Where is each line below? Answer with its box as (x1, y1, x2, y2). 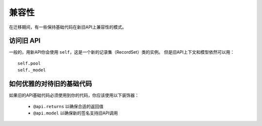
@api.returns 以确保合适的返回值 (33, 103, 104, 109)
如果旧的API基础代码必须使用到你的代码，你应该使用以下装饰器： (9, 92, 139, 98)
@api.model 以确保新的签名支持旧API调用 (33, 110, 118, 116)
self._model (17, 68, 46, 73)
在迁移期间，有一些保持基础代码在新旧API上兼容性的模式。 (9, 24, 127, 30)
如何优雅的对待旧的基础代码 (9, 80, 92, 88)
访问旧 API (9, 37, 41, 45)
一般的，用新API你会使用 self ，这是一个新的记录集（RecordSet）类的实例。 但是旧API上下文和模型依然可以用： (9, 49, 235, 55)
